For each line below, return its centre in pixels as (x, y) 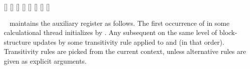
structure (17, 42)
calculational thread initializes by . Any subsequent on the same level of (110, 32)
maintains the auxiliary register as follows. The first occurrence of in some (119, 23)
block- (228, 32)
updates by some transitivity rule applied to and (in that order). (129, 42)
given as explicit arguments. (45, 60)
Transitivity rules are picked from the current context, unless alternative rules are (125, 51)
